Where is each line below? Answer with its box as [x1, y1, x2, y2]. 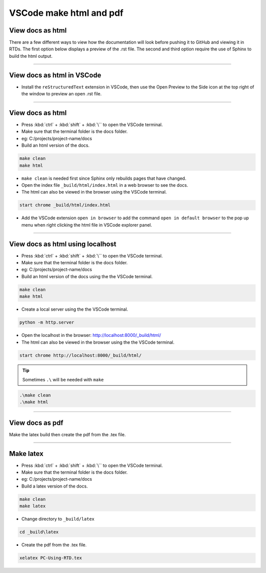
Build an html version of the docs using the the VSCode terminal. [21, 273, 153, 279]
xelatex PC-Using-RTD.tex [19, 555, 82, 561]
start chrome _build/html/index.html [19, 203, 111, 208]
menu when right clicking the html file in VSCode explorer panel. [21, 222, 152, 228]
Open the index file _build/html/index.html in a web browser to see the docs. [21, 182, 188, 188]
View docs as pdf [9, 418, 64, 427]
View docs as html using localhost [9, 240, 117, 248]
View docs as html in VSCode [9, 71, 101, 79]
